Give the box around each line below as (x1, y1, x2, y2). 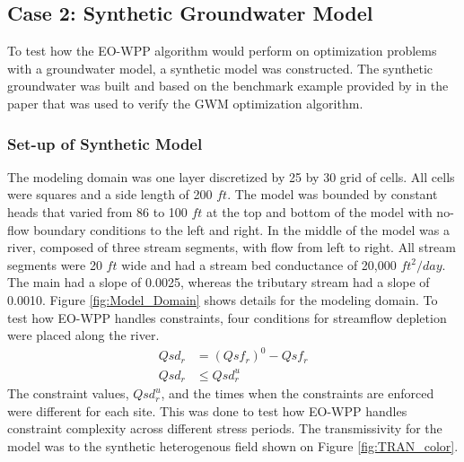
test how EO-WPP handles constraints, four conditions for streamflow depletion (7, 308, 447, 327)
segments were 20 (7, 255, 102, 274)
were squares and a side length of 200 (7, 185, 213, 204)
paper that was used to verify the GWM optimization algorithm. (7, 93, 363, 112)
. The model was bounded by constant (227, 185, 438, 204)
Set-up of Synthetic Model (7, 132, 203, 154)
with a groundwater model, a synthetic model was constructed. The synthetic (7, 58, 433, 77)
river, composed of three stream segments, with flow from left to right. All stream (7, 238, 456, 257)
